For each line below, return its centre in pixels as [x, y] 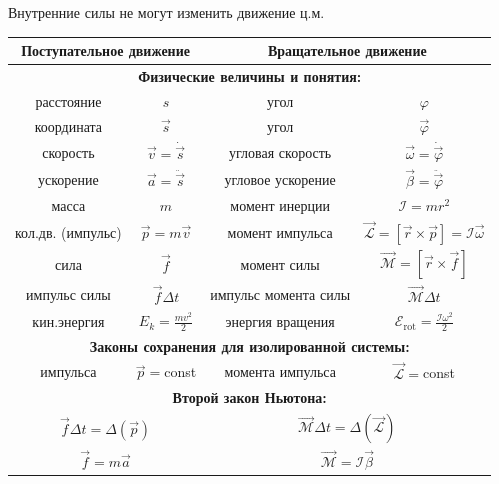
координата [68, 125]
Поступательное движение [105, 50]
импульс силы [68, 294]
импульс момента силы [280, 294]
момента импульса [280, 371]
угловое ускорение [280, 178]
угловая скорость [280, 151]
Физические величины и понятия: [250, 75]
